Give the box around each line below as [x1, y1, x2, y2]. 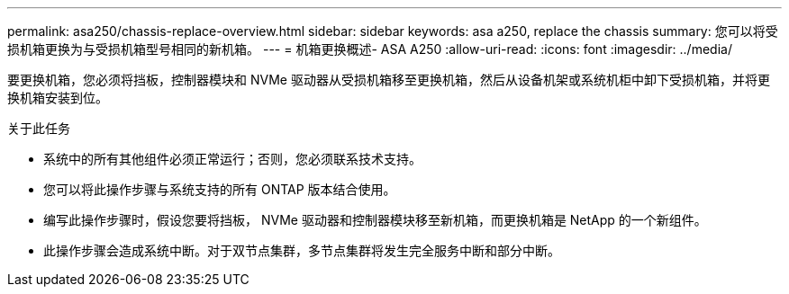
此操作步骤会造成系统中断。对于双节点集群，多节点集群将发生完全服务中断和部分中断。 [43, 243, 560, 258]
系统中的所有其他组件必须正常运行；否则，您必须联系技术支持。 [43, 151, 422, 166]
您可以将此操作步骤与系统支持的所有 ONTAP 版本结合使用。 [43, 182, 396, 197]
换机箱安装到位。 [7, 90, 108, 105]
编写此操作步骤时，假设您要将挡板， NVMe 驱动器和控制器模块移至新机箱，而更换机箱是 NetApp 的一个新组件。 [43, 212, 707, 227]
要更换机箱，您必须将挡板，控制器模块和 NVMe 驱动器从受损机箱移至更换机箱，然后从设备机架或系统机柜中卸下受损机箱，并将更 [7, 72, 770, 87]
